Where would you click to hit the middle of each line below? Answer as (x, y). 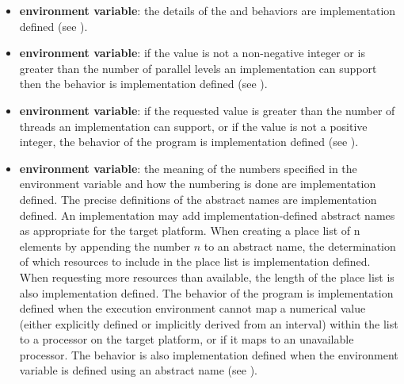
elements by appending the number (105, 246)
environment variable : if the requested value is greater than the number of (207, 110)
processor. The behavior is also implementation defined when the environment (209, 354)
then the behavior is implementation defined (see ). (143, 84)
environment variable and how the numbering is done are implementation (198, 184)
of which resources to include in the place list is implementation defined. (195, 261)
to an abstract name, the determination (300, 246)
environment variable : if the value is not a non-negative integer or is (192, 53)
